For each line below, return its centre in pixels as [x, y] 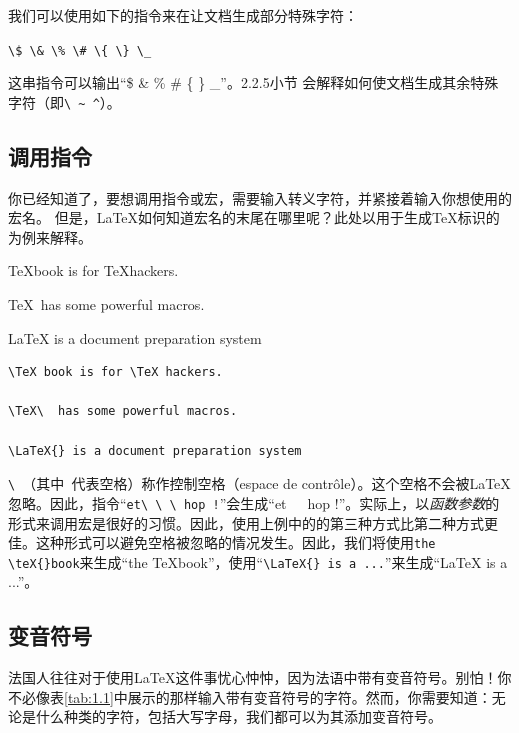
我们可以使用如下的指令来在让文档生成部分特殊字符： [183, 15]
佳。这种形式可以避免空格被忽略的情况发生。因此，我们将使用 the [222, 542]
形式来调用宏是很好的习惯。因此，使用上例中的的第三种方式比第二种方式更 [253, 522]
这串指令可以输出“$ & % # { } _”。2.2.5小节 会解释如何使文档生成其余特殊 [253, 82]
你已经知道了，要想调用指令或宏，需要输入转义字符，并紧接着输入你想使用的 [260, 197]
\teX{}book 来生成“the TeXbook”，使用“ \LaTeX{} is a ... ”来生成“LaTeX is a [258, 561]
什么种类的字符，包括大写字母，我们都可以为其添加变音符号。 [238, 716]
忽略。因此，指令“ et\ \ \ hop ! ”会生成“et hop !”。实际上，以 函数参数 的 [254, 502]
